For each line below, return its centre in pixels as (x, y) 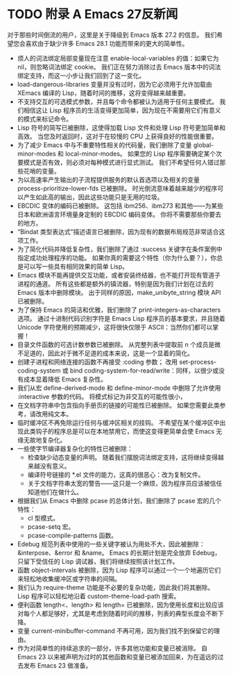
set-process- (198, 362)
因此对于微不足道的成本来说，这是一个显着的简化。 (121, 353)
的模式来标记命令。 (45, 119)
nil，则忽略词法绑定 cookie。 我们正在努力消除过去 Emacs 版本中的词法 (119, 67)
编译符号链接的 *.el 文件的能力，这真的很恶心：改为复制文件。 (116, 474)
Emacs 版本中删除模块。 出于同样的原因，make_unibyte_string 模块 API (119, 292)
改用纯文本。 (54, 414)
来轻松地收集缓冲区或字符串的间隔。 (69, 578)
